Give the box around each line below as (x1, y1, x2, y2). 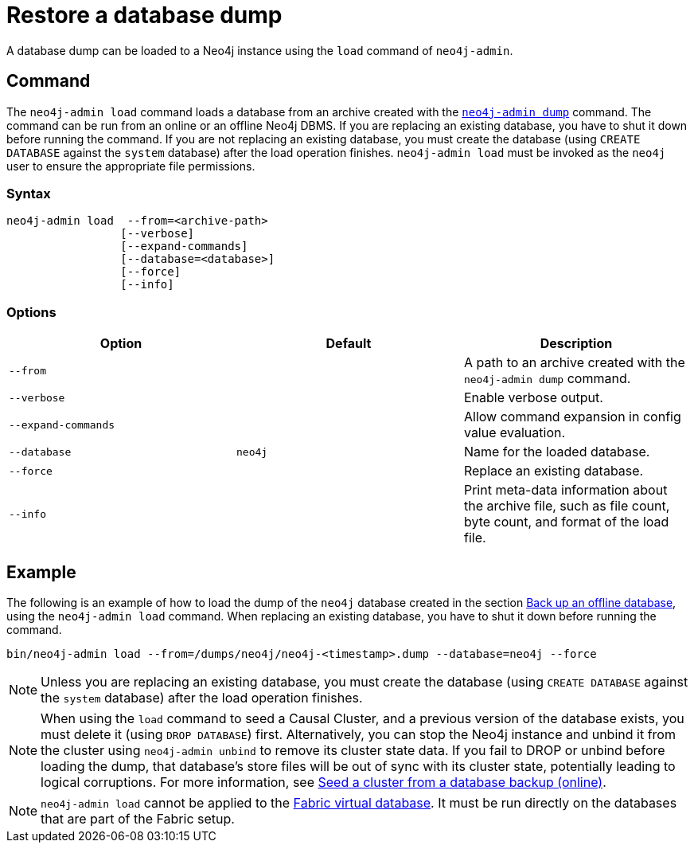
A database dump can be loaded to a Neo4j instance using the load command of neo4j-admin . (6, 43, 513, 57)
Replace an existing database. (463, 463, 644, 479)
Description (540, 335, 613, 352)
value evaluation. (463, 424, 566, 441)
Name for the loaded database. (463, 444, 650, 460)
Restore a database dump (6, 2, 283, 29)
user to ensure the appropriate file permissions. (6, 158, 255, 173)
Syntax (6, 185, 51, 201)
